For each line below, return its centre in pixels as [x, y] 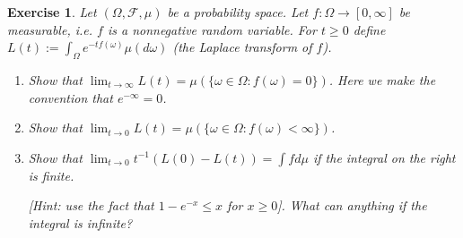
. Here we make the [382, 79]
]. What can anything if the [352, 205]
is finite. [51, 175]
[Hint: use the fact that [91, 205]
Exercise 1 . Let [52, 12]
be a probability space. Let [238, 12]
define [369, 29]
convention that [70, 97]
